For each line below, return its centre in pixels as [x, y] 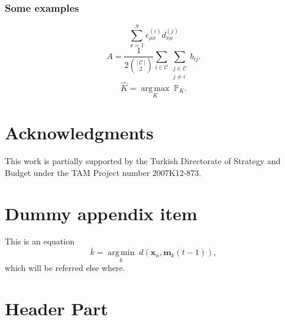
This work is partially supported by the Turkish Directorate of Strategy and [143, 161]
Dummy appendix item [101, 213]
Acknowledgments [79, 133]
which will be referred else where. [65, 268]
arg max [155, 88]
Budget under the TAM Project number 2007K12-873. [103, 172]
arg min [121, 253]
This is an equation [40, 241]
